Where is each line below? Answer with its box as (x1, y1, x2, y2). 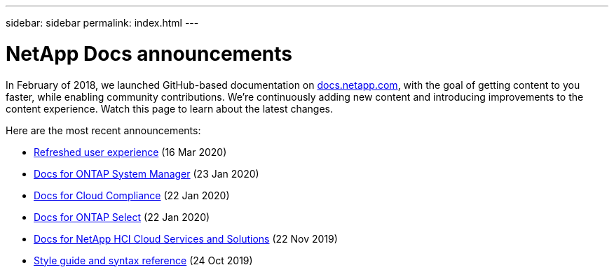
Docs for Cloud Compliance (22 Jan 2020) (34, 189, 230, 201)
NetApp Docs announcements (6, 41, 292, 66)
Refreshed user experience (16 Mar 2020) (34, 145, 227, 158)
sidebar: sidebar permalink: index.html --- (6, 17, 199, 29)
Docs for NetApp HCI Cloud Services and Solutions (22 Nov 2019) (34, 232, 338, 245)
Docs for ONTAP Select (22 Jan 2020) (34, 210, 210, 223)
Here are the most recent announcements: (6, 124, 201, 136)
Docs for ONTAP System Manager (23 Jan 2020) (34, 167, 259, 180)
